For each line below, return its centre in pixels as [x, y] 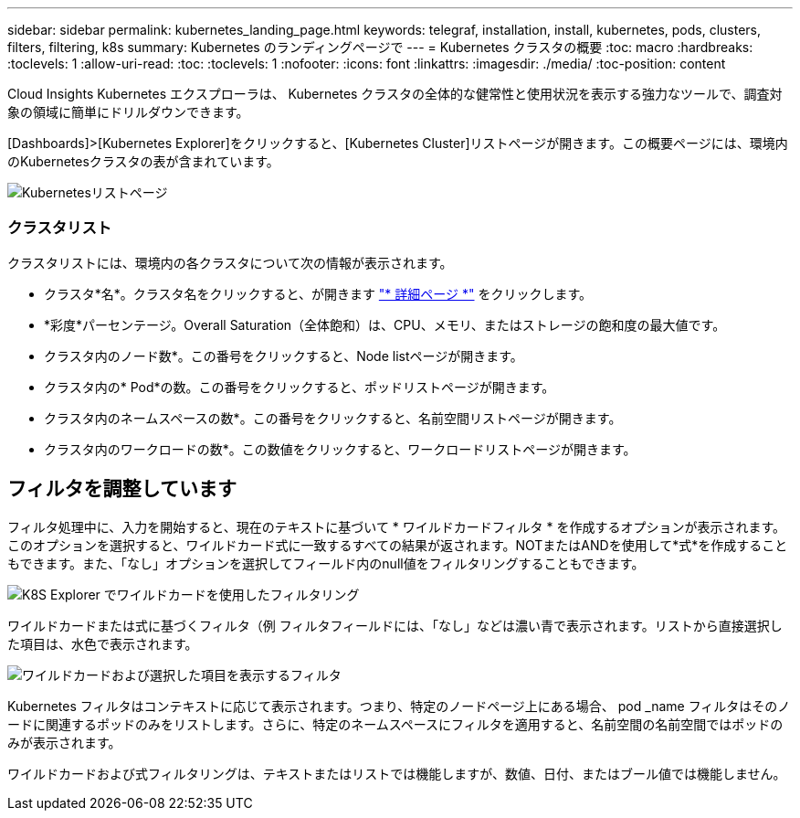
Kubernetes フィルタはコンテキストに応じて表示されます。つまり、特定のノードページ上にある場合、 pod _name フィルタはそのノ [399, 706]
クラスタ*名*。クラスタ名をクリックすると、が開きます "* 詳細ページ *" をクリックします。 [318, 293]
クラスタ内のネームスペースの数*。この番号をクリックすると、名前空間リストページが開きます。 [333, 418]
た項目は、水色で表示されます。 [103, 643]
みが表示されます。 [64, 742]
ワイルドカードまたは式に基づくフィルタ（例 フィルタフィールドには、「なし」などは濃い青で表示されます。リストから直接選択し [395, 625]
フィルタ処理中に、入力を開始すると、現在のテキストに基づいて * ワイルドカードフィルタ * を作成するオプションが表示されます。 [396, 526]
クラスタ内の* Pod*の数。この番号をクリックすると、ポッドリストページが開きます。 [300, 387]
